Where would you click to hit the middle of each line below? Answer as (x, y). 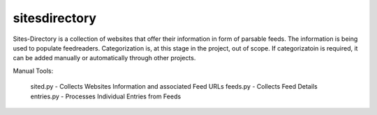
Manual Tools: (33, 71)
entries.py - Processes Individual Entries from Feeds (106, 96)
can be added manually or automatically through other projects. (104, 58)
